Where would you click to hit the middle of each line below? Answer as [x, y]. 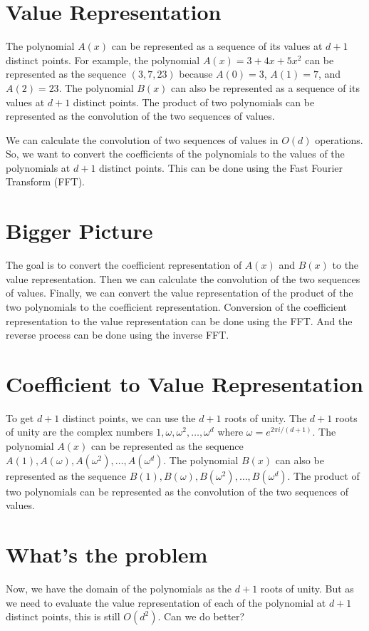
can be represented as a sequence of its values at [217, 46]
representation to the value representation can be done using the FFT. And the [179, 320]
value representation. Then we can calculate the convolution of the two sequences [183, 278]
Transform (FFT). [46, 181]
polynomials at [38, 167]
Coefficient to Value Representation [184, 383]
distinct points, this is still [63, 616]
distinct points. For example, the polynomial [103, 60]
